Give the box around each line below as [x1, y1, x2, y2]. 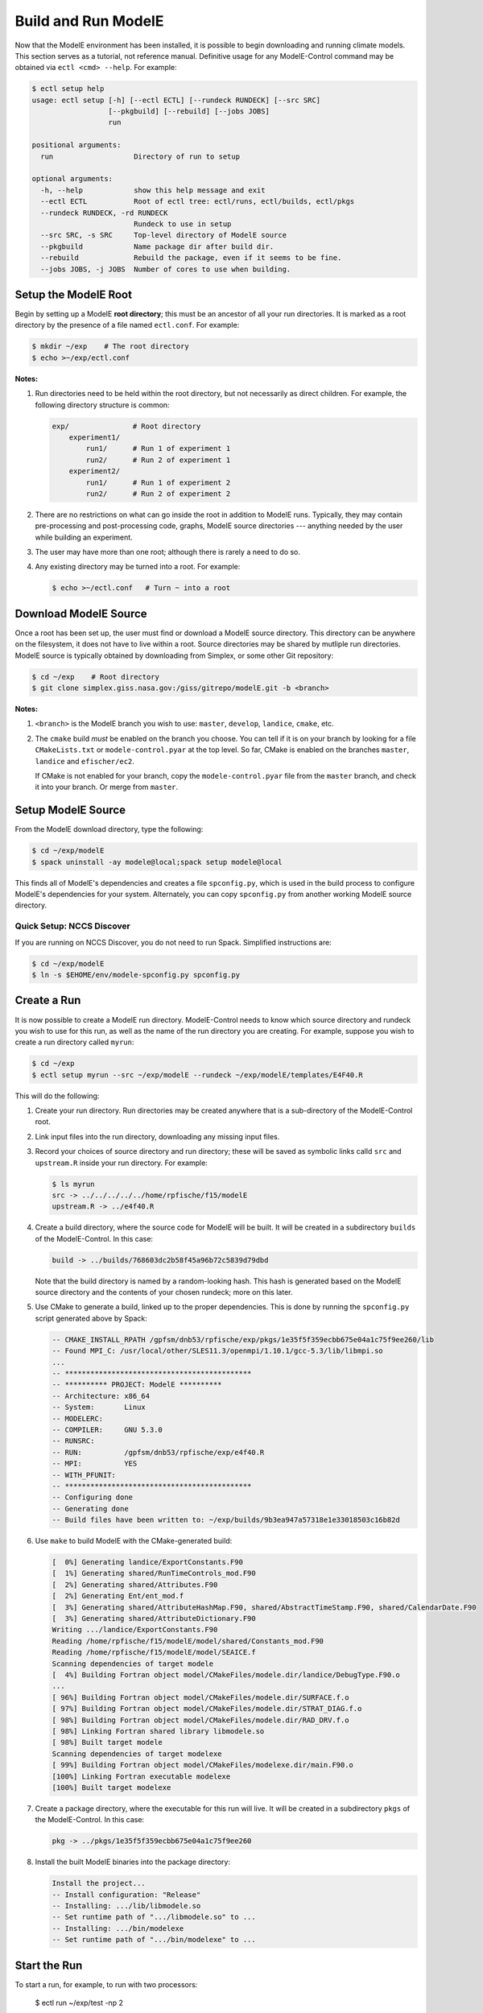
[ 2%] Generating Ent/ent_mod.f [52, 1591, 184, 1601]
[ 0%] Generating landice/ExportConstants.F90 [52, 1558, 243, 1567]
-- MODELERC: [52, 1414, 104, 1423]
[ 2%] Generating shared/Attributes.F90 [52, 1580, 218, 1589]
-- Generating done [52, 1504, 129, 1513]
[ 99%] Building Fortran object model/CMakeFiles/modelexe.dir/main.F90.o [52, 1760, 354, 1770]
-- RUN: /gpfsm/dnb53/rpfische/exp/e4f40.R [52, 1448, 265, 1457]
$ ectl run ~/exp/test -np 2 [35, 1998, 124, 2008]
